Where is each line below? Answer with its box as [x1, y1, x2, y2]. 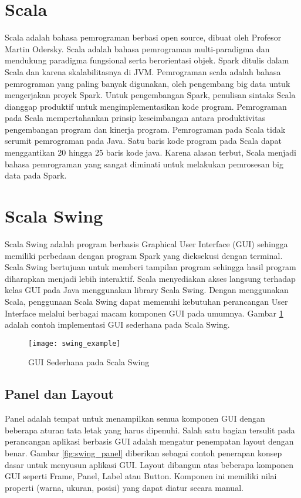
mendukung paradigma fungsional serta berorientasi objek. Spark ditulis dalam [5, 54, 289, 66]
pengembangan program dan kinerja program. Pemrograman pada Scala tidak [5, 123, 286, 135]
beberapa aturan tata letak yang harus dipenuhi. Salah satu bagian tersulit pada [5, 423, 295, 436]
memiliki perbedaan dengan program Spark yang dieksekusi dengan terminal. [5, 249, 283, 261]
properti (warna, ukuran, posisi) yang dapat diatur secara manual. [5, 481, 243, 493]
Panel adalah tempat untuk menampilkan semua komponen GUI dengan [5, 412, 265, 425]
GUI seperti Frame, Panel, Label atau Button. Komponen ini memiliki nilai [5, 470, 277, 482]
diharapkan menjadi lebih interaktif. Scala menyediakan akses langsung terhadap [5, 272, 296, 284]
